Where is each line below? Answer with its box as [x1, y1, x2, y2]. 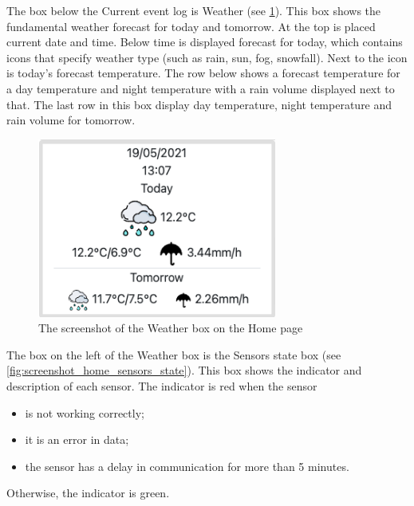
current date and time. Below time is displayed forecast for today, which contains [6, 33, 403, 50]
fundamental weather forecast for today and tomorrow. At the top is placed [6, 18, 376, 34]
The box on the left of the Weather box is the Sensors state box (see [6, 346, 341, 363]
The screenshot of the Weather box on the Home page [38, 320, 303, 336]
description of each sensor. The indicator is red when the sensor [6, 377, 317, 394]
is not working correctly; [25, 404, 144, 421]
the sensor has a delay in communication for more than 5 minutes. [25, 457, 349, 474]
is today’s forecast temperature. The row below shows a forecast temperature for [6, 65, 400, 81]
